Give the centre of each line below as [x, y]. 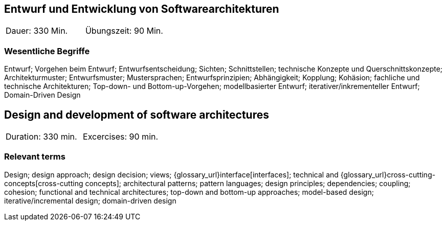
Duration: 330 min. [41, 137]
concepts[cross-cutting [44, 183]
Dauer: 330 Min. [37, 31]
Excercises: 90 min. [121, 137]
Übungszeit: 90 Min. [124, 31]
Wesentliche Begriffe [47, 51]
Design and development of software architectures [137, 115]
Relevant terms [35, 157]
